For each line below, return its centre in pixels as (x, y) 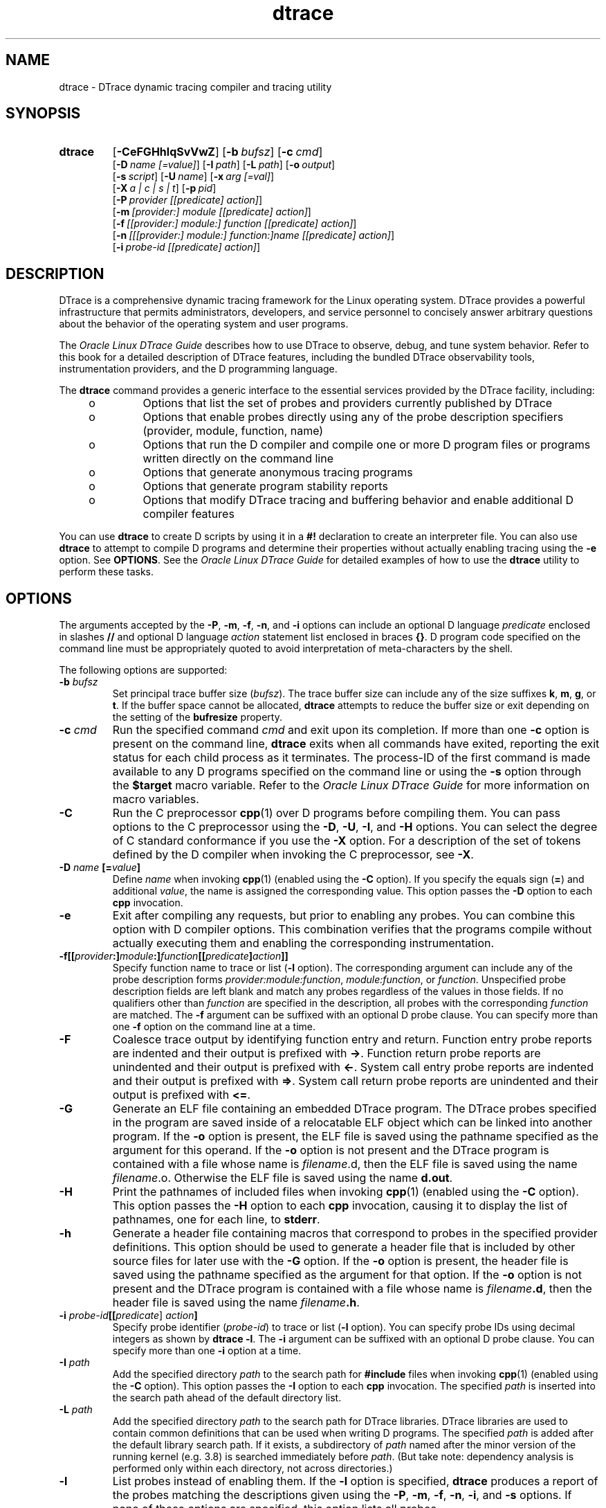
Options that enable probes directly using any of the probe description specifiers (353, 417)
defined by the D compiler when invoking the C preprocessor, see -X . (293, 855)
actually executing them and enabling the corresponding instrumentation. (303, 943)
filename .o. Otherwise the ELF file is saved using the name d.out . (283, 1178)
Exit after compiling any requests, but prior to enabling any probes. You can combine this (344, 916)
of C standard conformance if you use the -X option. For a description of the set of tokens (347, 841)
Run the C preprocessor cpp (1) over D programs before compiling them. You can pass (336, 813)
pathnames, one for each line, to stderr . (216, 1220)
